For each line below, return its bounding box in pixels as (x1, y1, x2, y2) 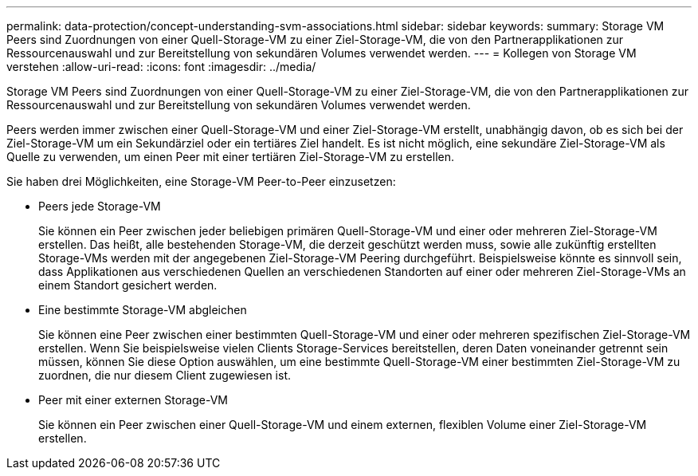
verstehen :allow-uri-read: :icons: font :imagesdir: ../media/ (6, 60, 316, 73)
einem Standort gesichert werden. (38, 278, 218, 292)
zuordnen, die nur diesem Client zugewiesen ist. (38, 368, 292, 382)
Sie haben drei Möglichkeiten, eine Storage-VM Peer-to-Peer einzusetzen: (6, 175, 396, 188)
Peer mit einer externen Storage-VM (38, 393, 228, 407)
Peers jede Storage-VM (38, 199, 161, 213)
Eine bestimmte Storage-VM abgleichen (38, 303, 247, 317)
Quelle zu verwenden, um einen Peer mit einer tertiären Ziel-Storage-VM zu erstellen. (6, 150, 454, 163)
